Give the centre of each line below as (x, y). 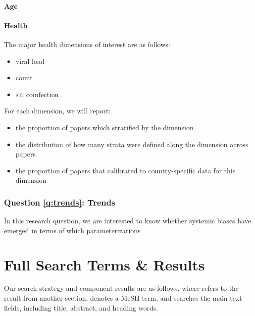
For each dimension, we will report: (57, 111)
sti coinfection (37, 94)
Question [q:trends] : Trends (60, 202)
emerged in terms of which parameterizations (72, 230)
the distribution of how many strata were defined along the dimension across (132, 144)
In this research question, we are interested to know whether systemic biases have (127, 221)
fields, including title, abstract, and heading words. (81, 307)
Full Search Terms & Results (104, 264)
